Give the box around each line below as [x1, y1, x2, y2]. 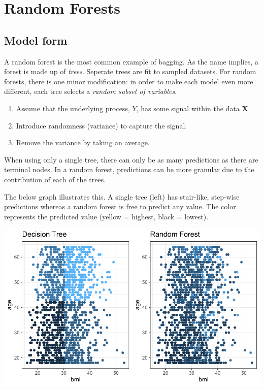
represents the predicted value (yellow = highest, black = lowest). [4, 211, 209, 221]
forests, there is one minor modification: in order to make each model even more [4, 76, 253, 86]
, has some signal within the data [136, 103, 240, 113]
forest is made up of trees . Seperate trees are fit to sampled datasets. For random [4, 66, 256, 77]
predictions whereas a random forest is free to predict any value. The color [4, 201, 236, 212]
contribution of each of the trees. [4, 174, 106, 184]
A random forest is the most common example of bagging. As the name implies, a [4, 56, 258, 67]
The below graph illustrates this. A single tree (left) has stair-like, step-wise [4, 191, 240, 202]
